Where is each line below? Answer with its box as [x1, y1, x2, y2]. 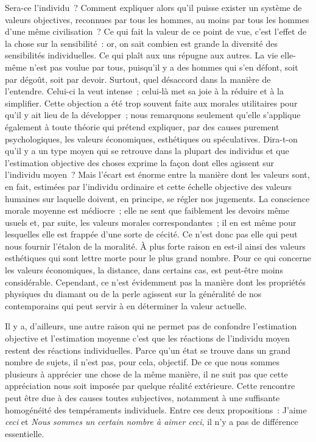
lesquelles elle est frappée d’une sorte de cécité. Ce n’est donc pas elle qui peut [5, 228, 298, 240]
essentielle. [5, 427, 44, 440]
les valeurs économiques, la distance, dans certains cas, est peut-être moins [5, 264, 283, 276]
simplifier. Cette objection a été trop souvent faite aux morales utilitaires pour [5, 96, 298, 109]
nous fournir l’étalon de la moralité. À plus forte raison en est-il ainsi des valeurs [5, 239, 306, 252]
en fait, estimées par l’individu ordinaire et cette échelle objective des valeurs [5, 180, 292, 192]
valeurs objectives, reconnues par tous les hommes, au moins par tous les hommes [5, 13, 309, 26]
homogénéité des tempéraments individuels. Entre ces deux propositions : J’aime [5, 403, 307, 416]
